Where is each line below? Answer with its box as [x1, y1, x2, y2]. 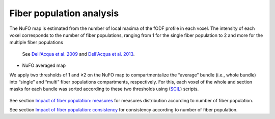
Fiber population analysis [9, 8, 119, 19]
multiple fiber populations [9, 39, 63, 46]
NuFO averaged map [22, 62, 66, 68]
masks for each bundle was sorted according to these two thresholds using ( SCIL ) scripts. [9, 86, 199, 92]
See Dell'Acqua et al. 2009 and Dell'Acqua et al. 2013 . [22, 51, 135, 57]
